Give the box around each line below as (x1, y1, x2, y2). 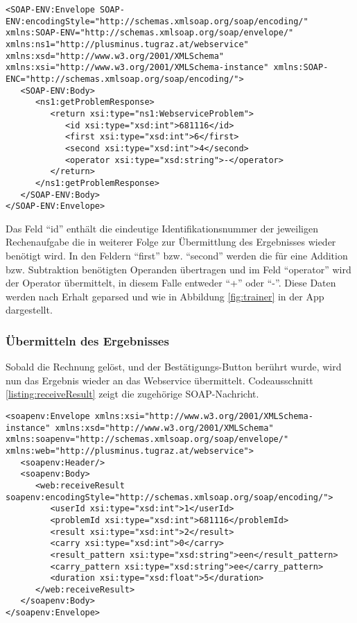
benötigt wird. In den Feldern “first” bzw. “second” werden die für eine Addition (6, 248, 348, 262)
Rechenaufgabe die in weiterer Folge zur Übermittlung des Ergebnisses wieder (6, 234, 336, 249)
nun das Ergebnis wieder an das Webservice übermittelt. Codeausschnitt (6, 373, 313, 387)
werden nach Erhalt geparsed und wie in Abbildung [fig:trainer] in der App (6, 289, 324, 303)
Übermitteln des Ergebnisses (6, 332, 169, 349)
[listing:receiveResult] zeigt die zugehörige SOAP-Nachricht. (6, 386, 259, 401)
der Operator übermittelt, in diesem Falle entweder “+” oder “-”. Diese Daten (6, 275, 336, 290)
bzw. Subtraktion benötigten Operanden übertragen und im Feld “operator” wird (6, 262, 351, 276)
